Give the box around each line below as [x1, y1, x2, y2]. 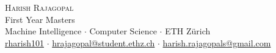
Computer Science [89, 25, 157, 37]
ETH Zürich [165, 25, 211, 37]
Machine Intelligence [5, 25, 82, 37]
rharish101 [5, 36, 44, 49]
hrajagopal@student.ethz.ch [52, 36, 155, 49]
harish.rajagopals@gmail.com [162, 36, 271, 49]
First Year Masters [5, 13, 75, 25]
